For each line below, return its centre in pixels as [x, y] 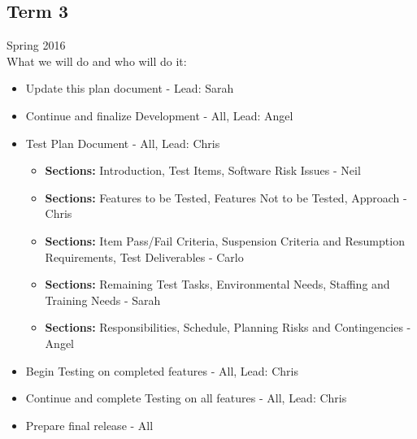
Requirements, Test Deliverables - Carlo [144, 256]
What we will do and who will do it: [97, 61]
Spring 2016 [36, 45]
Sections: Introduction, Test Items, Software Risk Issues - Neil [203, 170]
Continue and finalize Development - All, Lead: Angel [159, 115]
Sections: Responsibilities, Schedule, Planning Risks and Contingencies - [228, 327]
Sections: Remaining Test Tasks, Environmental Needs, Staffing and [217, 284]
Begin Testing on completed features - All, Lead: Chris [162, 370]
